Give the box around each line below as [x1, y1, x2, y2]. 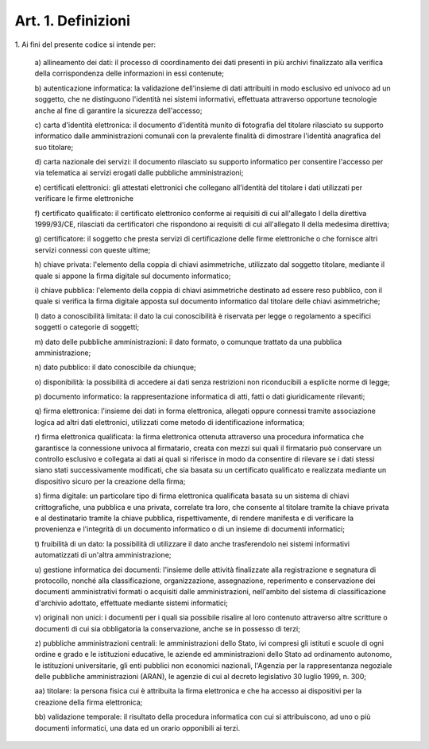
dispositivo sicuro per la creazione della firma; [34, 477, 186, 486]
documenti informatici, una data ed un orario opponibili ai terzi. [34, 723, 241, 732]
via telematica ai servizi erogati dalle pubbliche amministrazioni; [34, 168, 244, 178]
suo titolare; [34, 142, 74, 152]
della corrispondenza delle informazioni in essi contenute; [34, 68, 224, 79]
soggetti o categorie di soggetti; [34, 322, 140, 332]
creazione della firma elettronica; [34, 697, 143, 707]
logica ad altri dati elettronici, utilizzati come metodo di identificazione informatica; [34, 417, 305, 427]
